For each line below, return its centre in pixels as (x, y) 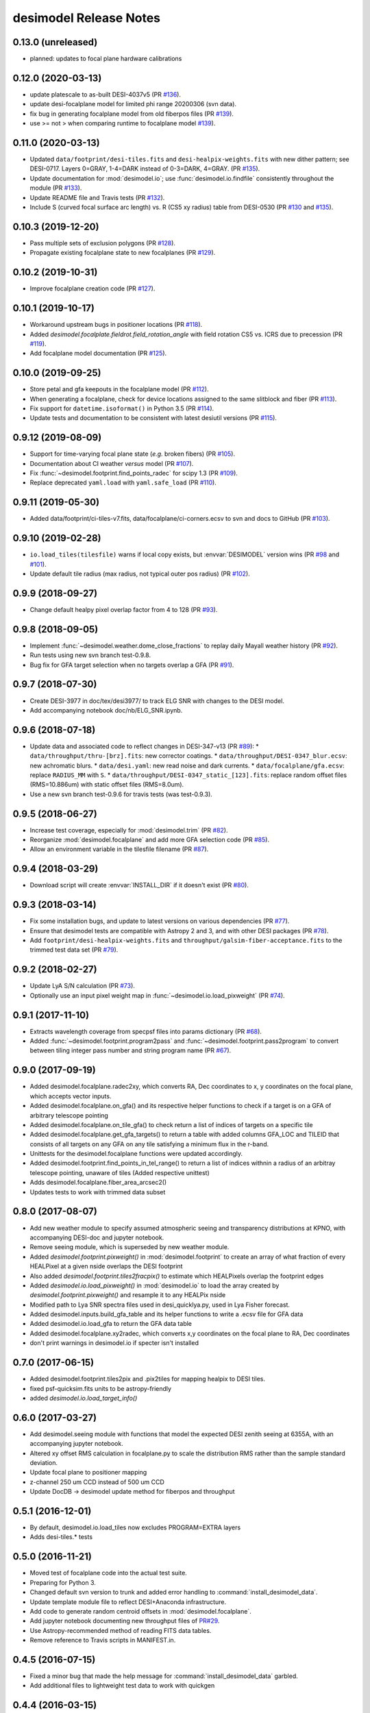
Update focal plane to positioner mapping (88, 1472)
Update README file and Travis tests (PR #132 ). (97, 197)
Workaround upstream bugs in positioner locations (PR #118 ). (116, 325)
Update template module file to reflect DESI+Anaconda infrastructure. (128, 1602)
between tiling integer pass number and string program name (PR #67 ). (131, 1050)
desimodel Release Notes (87, 18)
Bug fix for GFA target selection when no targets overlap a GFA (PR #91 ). (132, 665)
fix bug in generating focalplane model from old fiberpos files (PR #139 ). (132, 114)
